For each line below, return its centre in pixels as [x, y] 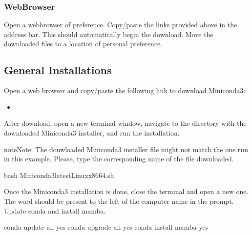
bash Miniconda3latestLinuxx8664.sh [59, 175]
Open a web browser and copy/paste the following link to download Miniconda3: [125, 90]
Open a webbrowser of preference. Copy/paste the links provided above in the [121, 25]
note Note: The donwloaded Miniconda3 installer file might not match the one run [126, 149]
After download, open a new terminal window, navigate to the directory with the [125, 123]
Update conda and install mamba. [55, 210]
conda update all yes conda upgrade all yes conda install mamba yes [106, 227]
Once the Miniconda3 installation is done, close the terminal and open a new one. [126, 191]
